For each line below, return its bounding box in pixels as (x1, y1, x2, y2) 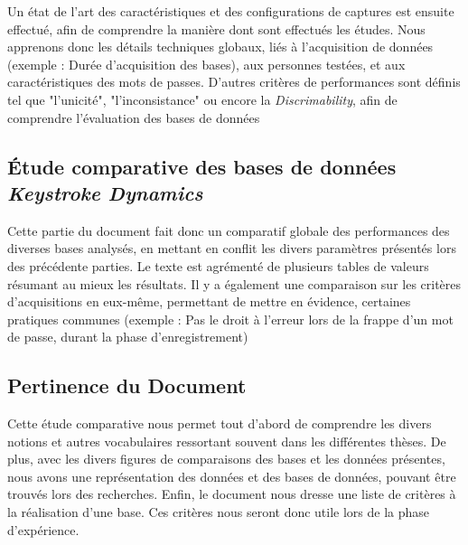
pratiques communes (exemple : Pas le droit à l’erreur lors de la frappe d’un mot (7, 309, 454, 328)
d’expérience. (7, 520, 80, 539)
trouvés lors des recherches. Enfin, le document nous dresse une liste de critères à (7, 484, 456, 503)
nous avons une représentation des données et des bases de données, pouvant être (7, 466, 456, 485)
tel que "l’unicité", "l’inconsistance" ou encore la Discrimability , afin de (7, 89, 398, 108)
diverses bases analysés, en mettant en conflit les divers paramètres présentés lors (7, 239, 456, 258)
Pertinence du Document (7, 371, 247, 399)
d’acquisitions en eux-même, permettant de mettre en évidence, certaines (7, 292, 411, 311)
